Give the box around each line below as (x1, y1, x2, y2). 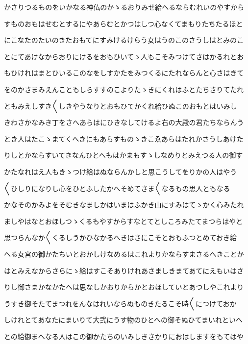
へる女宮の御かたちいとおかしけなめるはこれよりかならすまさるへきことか (4, 248, 244, 259)
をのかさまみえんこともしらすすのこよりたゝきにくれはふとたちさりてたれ (4, 84, 244, 94)
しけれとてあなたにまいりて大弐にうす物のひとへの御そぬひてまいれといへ (4, 315, 243, 325)
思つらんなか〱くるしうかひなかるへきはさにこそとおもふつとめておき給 (4, 232, 237, 243)
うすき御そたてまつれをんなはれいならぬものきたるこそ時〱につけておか (4, 298, 237, 308)
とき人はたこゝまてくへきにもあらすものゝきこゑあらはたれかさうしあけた (4, 133, 244, 144)
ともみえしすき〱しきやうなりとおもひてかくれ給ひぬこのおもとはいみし (4, 100, 237, 111)
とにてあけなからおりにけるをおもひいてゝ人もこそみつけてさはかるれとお (4, 51, 244, 61)
